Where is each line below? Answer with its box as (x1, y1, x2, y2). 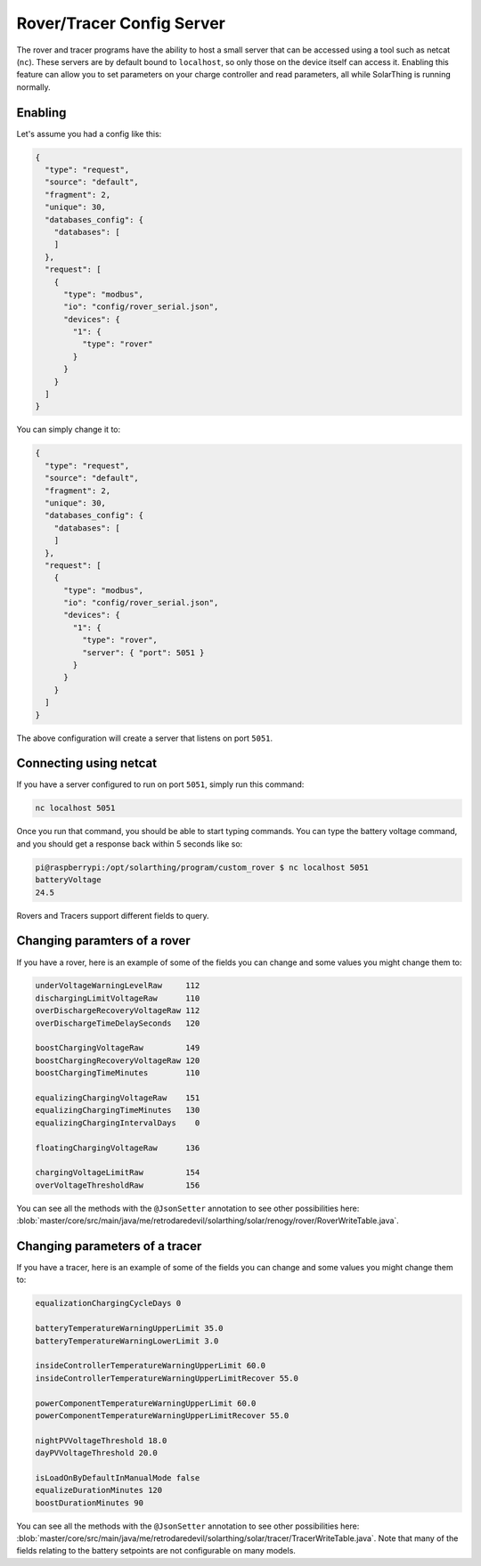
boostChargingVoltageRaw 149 (35, 1043, 200, 1053)
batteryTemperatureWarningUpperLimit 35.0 (35, 1323, 224, 1334)
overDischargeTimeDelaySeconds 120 (35, 1018, 200, 1028)
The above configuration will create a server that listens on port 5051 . (16, 733, 273, 743)
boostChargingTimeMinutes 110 (35, 1068, 200, 1078)
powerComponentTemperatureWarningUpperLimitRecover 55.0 (35, 1410, 289, 1420)
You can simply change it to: (16, 424, 120, 435)
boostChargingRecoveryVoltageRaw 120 (35, 1055, 200, 1066)
